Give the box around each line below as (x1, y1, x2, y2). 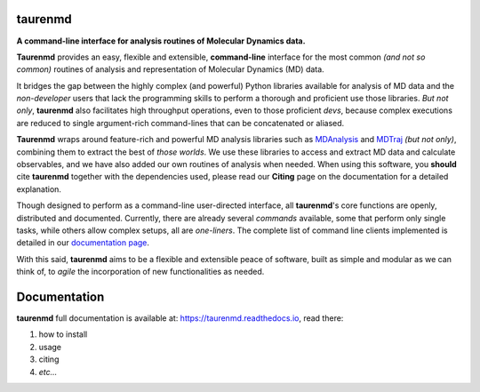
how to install (38, 329, 88, 340)
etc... (38, 366, 58, 377)
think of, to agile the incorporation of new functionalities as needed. (16, 267, 265, 277)
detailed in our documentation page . (16, 237, 150, 248)
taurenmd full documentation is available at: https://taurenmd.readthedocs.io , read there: (16, 313, 344, 324)
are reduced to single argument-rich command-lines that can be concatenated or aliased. (16, 117, 345, 128)
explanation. (16, 183, 62, 195)
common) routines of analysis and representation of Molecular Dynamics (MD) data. (16, 64, 324, 75)
